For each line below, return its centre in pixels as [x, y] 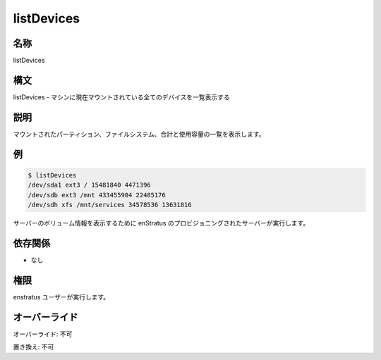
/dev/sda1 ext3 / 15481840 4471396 [89, 185]
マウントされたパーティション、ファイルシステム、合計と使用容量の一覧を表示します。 [139, 134]
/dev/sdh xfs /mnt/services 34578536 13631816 [110, 205]
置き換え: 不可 [34, 347]
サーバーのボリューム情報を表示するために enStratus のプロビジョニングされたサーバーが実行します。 [161, 223]
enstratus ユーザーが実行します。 [61, 297]
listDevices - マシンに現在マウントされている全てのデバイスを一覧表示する [122, 97]
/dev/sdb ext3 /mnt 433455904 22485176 [97, 195]
